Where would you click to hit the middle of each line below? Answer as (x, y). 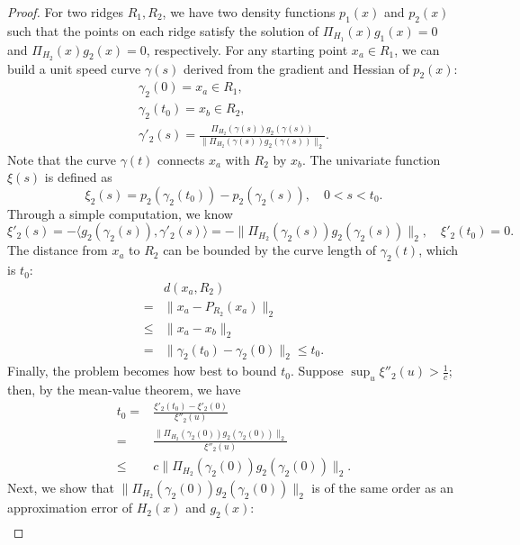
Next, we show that (61, 488)
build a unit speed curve (74, 68)
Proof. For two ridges (66, 12)
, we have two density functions (249, 12)
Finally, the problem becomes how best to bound (142, 371)
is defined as (78, 177)
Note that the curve (62, 159)
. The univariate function (371, 159)
